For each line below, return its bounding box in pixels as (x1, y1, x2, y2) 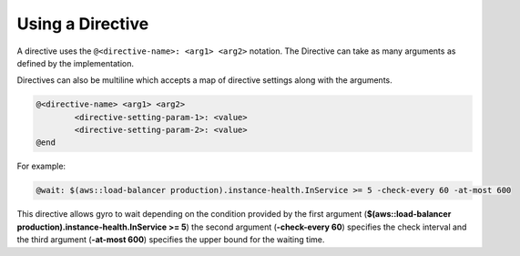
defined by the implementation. (16, 57, 134, 68)
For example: (16, 160, 66, 172)
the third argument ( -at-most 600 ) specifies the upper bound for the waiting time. (16, 234, 325, 245)
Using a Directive (16, 14, 149, 34)
